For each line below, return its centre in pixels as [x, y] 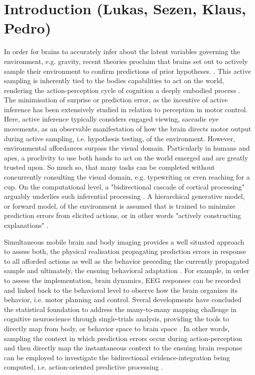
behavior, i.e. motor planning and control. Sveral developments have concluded [123, 299]
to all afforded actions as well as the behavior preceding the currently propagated [127, 261]
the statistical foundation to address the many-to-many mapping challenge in [120, 309]
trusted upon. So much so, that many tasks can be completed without [110, 167]
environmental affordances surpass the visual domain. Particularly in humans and [127, 148]
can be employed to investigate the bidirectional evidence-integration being [117, 357]
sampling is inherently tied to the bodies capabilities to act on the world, [114, 80]
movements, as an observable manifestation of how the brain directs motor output [128, 129]
